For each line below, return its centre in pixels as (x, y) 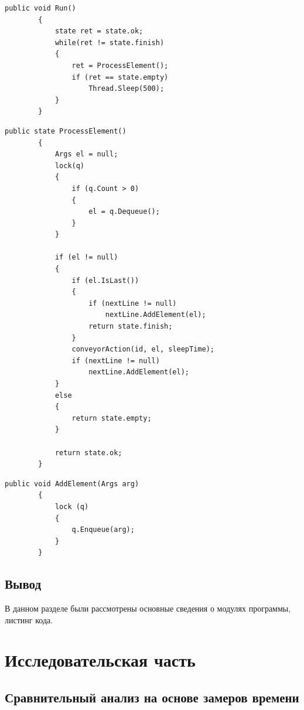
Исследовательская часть (100, 660)
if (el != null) (86, 257)
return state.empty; (112, 418)
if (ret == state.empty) (120, 77)
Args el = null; (86, 154)
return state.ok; (88, 453)
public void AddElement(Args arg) (72, 484)
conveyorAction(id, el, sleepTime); (143, 349)
